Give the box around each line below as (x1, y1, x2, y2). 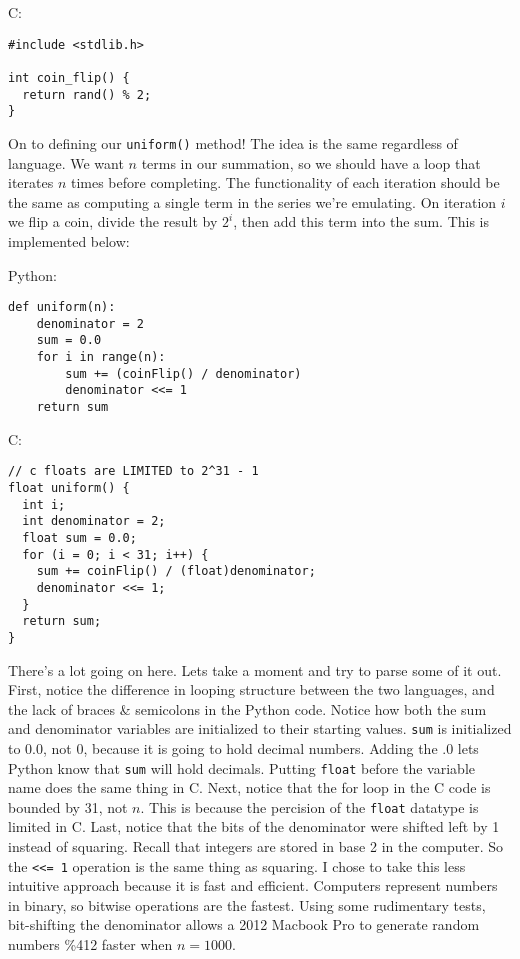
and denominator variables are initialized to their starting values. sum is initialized (8, 718, 512, 739)
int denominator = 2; (22, 514, 166, 529)
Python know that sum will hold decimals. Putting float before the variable (8, 757, 475, 778)
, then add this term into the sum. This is (233, 211, 490, 232)
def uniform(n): (8, 300, 116, 315)
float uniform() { (8, 480, 130, 495)
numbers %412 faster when (8, 934, 173, 955)
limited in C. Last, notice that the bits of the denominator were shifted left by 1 (8, 816, 500, 837)
